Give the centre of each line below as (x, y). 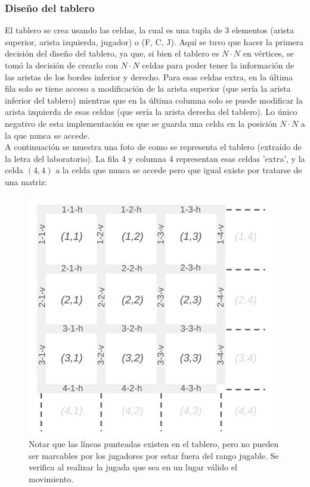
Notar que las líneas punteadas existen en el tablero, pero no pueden (154, 444)
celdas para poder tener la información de (218, 65)
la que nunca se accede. (47, 135)
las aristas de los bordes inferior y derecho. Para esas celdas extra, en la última (149, 77)
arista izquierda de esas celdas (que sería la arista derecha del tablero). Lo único (151, 112)
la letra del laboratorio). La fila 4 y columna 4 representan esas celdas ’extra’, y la (155, 158)
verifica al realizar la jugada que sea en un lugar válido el (133, 467)
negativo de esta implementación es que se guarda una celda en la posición (141, 123)
